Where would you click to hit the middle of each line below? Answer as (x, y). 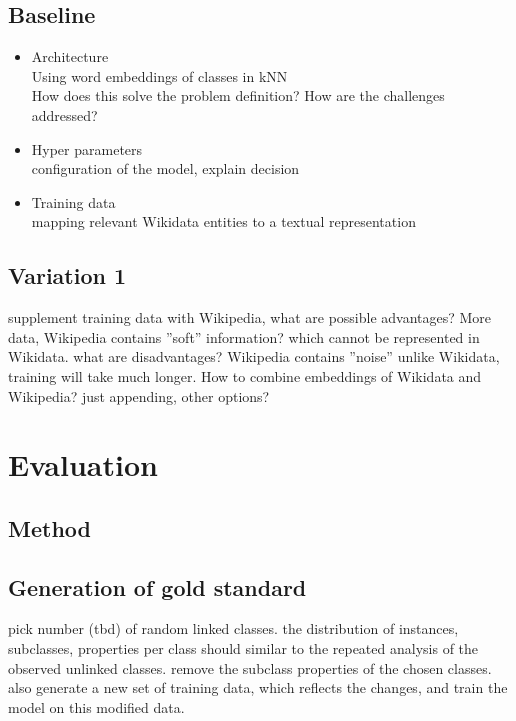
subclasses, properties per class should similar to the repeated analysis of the (243, 648)
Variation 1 (67, 275)
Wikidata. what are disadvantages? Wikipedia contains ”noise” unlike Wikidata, (254, 356)
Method (49, 527)
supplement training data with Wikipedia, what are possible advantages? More (250, 317)
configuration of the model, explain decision (165, 168)
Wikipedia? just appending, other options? (139, 395)
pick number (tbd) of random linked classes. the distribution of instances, (233, 628)
